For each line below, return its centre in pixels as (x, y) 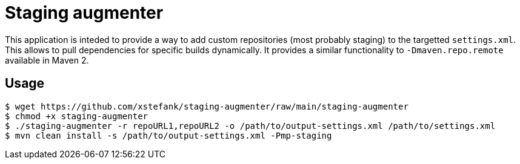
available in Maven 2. (47, 60)
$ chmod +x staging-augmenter (77, 116)
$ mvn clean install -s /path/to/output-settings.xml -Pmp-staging (168, 135)
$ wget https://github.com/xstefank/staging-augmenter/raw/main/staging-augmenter (207, 106)
